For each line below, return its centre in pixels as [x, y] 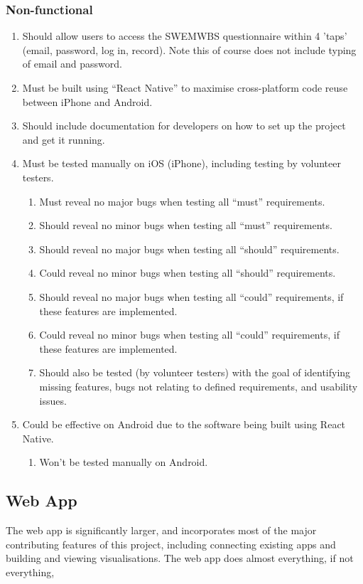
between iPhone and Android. [87, 101]
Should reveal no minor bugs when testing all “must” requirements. [186, 225]
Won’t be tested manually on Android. [124, 462]
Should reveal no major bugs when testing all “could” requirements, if [191, 296]
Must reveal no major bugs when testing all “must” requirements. [182, 201]
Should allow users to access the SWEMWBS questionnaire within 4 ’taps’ [185, 36]
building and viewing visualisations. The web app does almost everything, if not [180, 558]
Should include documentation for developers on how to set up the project [184, 126]
